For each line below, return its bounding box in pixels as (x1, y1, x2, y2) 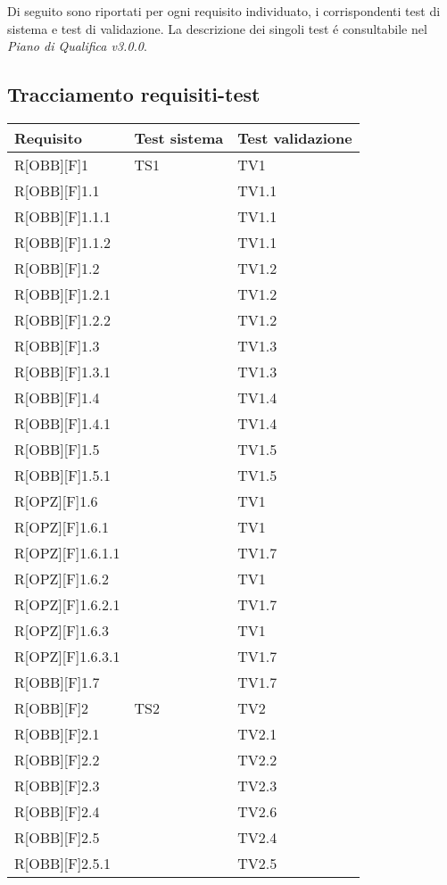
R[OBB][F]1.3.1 (14, 360, 112, 382)
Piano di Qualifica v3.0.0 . (7, 37, 147, 55)
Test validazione (237, 127, 352, 148)
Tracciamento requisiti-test (7, 80, 261, 108)
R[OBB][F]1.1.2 (14, 231, 112, 252)
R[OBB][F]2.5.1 (14, 852, 112, 873)
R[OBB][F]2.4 (14, 800, 100, 822)
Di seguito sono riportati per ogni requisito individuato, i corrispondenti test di (7, 2, 441, 20)
